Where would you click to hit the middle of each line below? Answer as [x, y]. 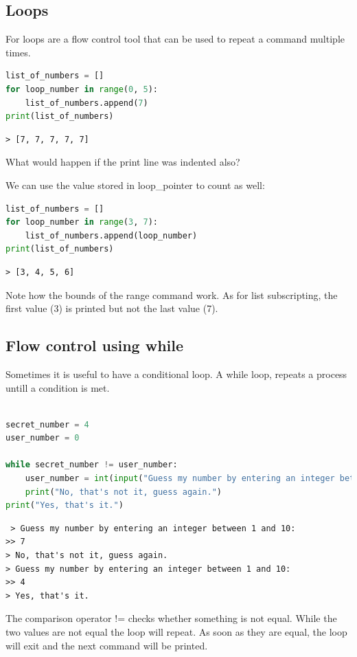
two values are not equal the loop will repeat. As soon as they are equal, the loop [176, 632]
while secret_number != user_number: [92, 465]
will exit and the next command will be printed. [107, 645]
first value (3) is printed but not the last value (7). [112, 308]
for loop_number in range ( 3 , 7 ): [82, 222]
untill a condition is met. [58, 387]
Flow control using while [95, 345]
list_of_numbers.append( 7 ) [87, 103]
